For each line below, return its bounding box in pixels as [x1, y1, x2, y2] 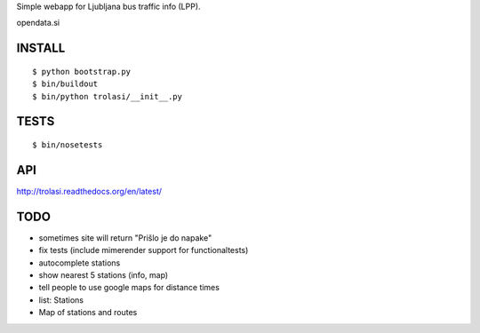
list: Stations [38, 294, 84, 305]
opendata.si [16, 18, 60, 28]
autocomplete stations [38, 258, 121, 268]
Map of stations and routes [38, 307, 138, 318]
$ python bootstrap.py [32, 67, 132, 76]
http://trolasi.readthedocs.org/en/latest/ [16, 186, 163, 196]
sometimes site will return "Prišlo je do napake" [38, 232, 212, 243]
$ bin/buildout [32, 79, 99, 89]
